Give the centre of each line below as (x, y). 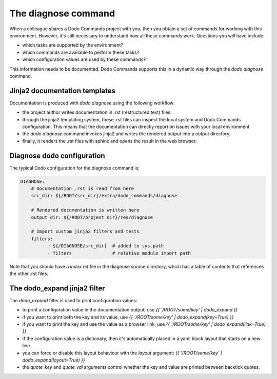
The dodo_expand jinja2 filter (57, 288)
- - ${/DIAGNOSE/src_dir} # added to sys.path (103, 246)
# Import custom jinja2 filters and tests (85, 231)
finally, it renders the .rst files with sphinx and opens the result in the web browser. (110, 141)
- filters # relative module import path (119, 253)
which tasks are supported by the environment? (73, 45)
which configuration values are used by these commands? (84, 59)
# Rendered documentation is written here (85, 210)
